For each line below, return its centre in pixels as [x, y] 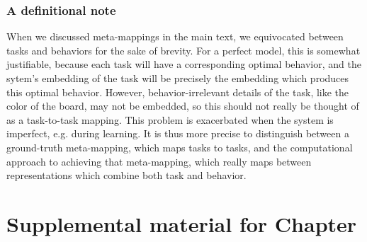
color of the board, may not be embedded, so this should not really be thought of [183, 106]
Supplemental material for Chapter [182, 223]
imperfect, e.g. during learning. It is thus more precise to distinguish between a [178, 133]
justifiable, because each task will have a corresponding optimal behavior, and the [184, 64]
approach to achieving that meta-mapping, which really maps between [159, 161]
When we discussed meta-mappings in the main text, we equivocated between [175, 36]
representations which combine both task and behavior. [126, 175]
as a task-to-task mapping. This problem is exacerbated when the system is [170, 119]
